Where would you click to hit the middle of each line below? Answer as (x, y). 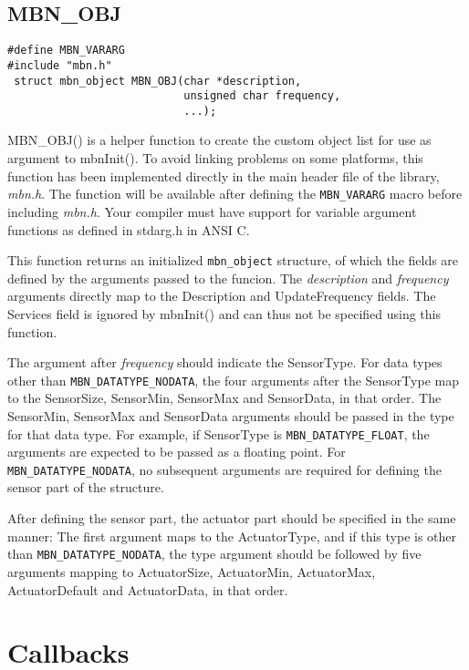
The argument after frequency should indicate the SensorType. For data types (225, 362)
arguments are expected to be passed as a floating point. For (177, 452)
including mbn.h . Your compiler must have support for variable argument (212, 211)
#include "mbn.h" (60, 65)
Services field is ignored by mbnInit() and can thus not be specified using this (224, 313)
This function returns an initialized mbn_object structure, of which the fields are (233, 260)
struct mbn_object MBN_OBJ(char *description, (158, 81)
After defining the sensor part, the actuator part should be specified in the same (232, 518)
